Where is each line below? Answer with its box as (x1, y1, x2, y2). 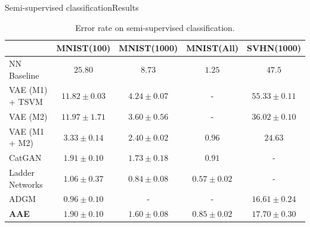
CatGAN (9, 151, 42, 164)
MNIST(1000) (119, 42, 178, 54)
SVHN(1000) (246, 42, 301, 54)
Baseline (9, 69, 39, 81)
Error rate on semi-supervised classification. (75, 21, 235, 33)
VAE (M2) (9, 110, 48, 122)
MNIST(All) (186, 42, 238, 54)
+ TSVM (9, 95, 43, 108)
